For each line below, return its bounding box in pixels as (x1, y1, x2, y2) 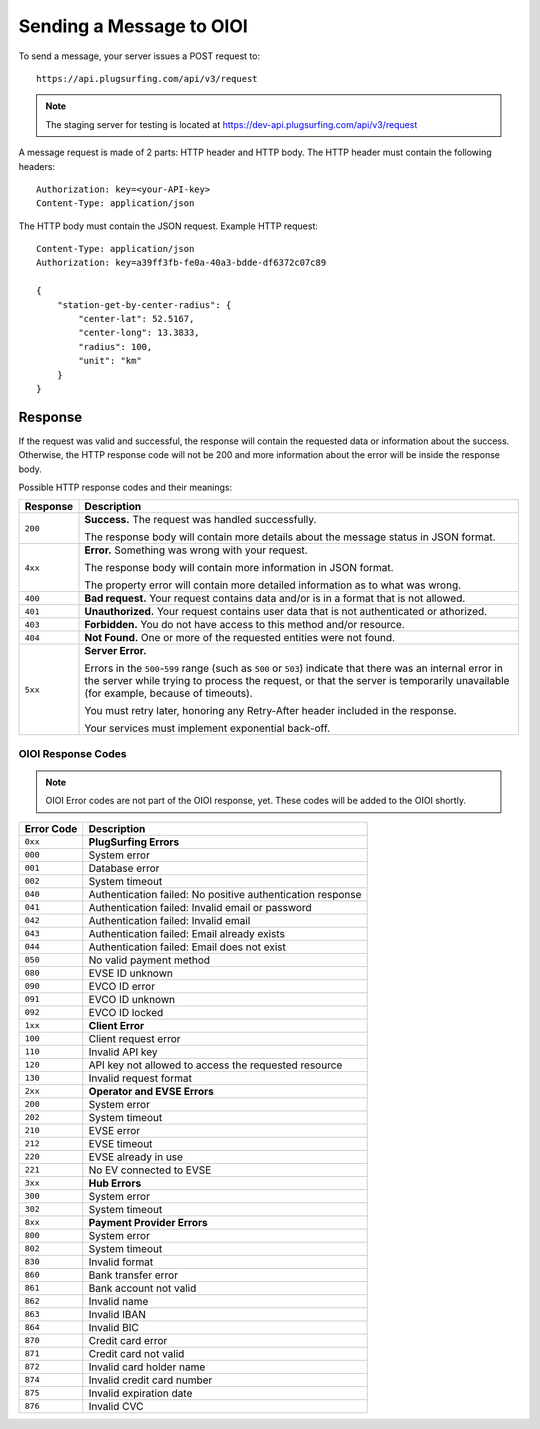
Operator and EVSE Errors (88, 1084, 214, 1098)
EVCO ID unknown (88, 992, 175, 1006)
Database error (88, 861, 160, 875)
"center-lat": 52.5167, (78, 313, 195, 325)
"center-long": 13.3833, (78, 327, 200, 339)
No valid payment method (88, 953, 210, 967)
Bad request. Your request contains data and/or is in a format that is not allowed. (84, 591, 466, 605)
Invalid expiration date (88, 1386, 193, 1400)
